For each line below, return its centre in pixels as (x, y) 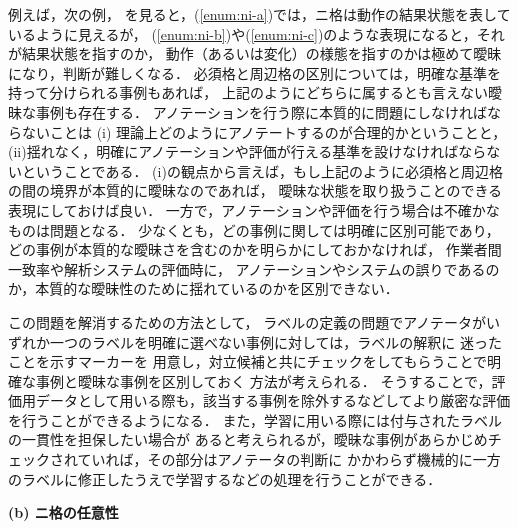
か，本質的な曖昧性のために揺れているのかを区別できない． (203, 288)
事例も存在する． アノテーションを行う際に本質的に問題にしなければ (261, 111)
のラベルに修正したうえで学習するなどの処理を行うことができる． (225, 478)
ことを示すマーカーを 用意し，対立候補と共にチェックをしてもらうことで (248, 361)
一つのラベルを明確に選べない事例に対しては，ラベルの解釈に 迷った (275, 341)
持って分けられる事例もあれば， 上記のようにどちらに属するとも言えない (248, 92)
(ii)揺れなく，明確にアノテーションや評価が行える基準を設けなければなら (247, 151)
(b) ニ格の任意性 (63, 512)
